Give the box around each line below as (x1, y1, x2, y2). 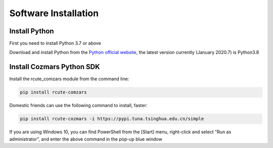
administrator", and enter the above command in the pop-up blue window (9, 136, 162, 142)
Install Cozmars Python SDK (9, 63, 101, 71)
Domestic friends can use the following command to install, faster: (9, 103, 148, 109)
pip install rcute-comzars (20, 89, 87, 95)
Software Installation (9, 8, 99, 19)
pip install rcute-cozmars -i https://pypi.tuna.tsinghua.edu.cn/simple (20, 116, 204, 122)
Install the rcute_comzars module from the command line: (9, 76, 129, 82)
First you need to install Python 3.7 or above (9, 40, 101, 46)
